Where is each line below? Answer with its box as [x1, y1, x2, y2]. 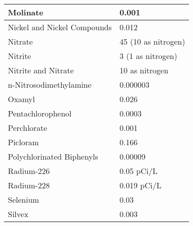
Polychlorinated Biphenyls [8, 151, 98, 162]
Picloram [8, 136, 39, 148]
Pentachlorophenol [8, 108, 72, 119]
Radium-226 [8, 165, 50, 176]
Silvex [8, 208, 29, 220]
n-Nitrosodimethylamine [8, 79, 92, 90]
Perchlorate [8, 122, 47, 133]
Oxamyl [8, 93, 35, 105]
